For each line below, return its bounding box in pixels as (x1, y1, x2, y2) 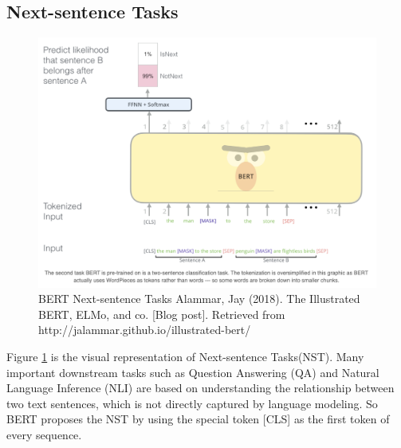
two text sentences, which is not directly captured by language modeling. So (6, 395, 378, 411)
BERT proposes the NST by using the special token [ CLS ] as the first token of (6, 411, 390, 427)
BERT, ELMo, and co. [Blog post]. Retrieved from (38, 305, 285, 322)
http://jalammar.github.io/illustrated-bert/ (38, 321, 251, 338)
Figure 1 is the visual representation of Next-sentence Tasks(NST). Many (6, 348, 364, 365)
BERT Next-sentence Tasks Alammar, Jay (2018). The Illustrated (38, 290, 360, 307)
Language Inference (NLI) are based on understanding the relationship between (6, 379, 395, 396)
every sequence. (6, 426, 82, 442)
